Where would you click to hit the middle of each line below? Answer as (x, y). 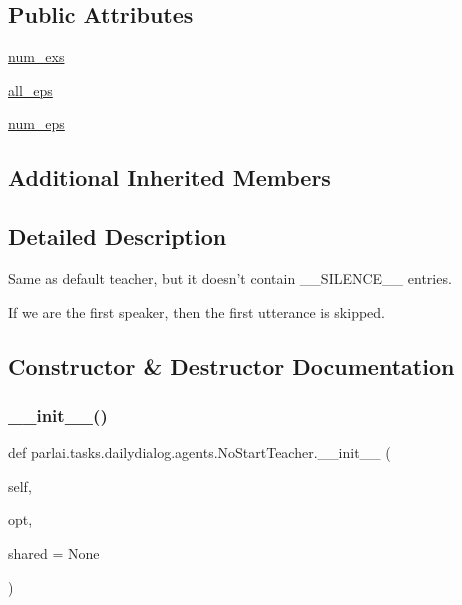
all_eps (30, 89)
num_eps (36, 123)
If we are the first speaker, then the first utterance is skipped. (197, 311)
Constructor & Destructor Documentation (231, 365)
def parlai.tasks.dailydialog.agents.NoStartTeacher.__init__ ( (199, 452)
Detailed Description (117, 236)
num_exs (36, 56)
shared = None (54, 552)
